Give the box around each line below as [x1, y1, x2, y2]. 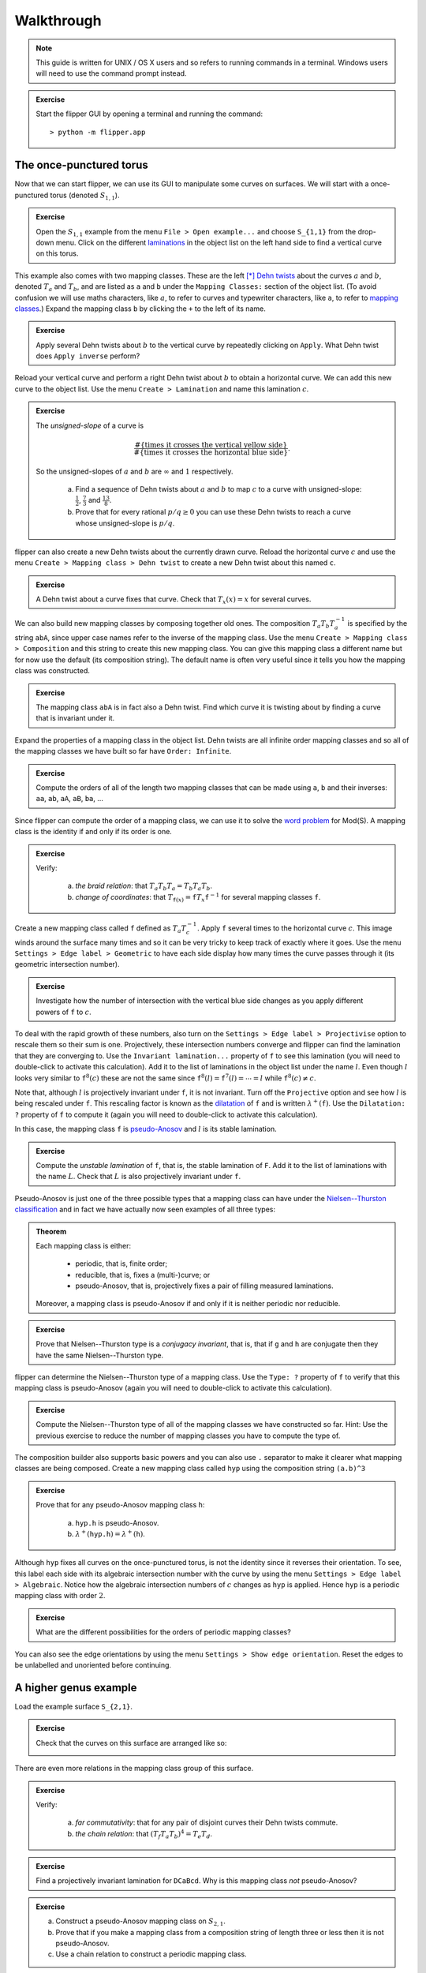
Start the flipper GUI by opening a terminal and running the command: [35, 109, 263, 118]
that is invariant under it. [35, 713, 115, 723]
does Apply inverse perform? [35, 351, 140, 361]
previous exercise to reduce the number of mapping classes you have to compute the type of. [35, 1431, 341, 1440]
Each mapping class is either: [35, 1241, 132, 1250]
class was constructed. [14, 666, 91, 676]
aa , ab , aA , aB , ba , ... [35, 794, 104, 803]
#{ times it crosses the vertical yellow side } [134, 440, 288, 449]
